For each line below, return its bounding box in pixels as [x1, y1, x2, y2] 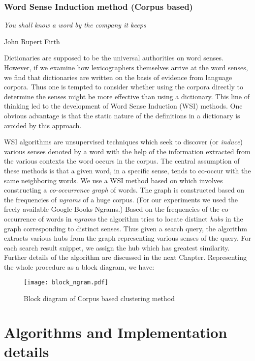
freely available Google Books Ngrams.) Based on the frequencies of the [4, 204, 220, 214]
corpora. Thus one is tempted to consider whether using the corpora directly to [4, 82, 243, 92]
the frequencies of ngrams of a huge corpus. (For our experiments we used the [4, 194, 238, 204]
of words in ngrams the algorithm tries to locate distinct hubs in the [38, 213, 243, 223]
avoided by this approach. [4, 120, 82, 130]
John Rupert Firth [4, 36, 60, 46]
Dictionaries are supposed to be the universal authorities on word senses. [4, 53, 223, 63]
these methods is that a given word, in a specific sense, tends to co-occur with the [4, 165, 251, 175]
